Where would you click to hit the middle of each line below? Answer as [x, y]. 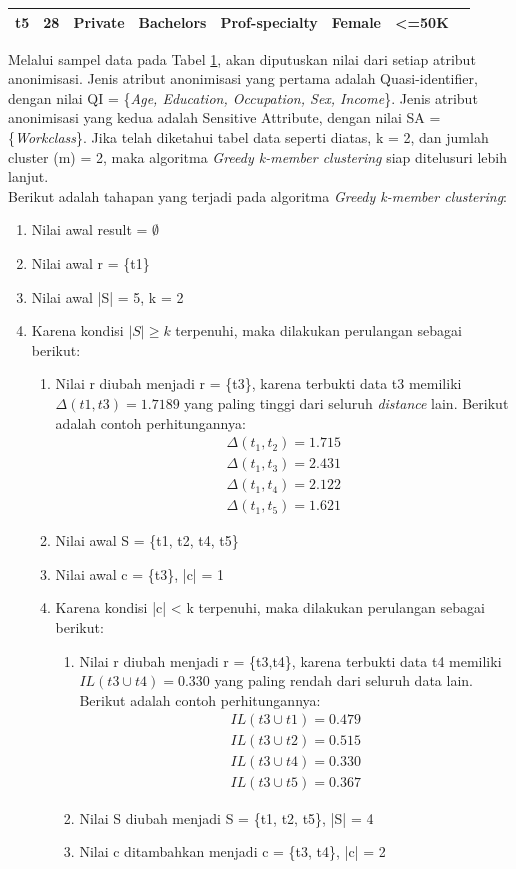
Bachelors [172, 21]
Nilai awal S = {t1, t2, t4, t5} [147, 540]
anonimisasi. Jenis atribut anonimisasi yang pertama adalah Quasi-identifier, [243, 78]
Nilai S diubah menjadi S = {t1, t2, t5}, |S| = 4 [226, 817]
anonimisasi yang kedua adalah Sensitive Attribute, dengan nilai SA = [224, 117]
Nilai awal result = [89, 229]
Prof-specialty [269, 21]
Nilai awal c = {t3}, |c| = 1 [139, 573]
